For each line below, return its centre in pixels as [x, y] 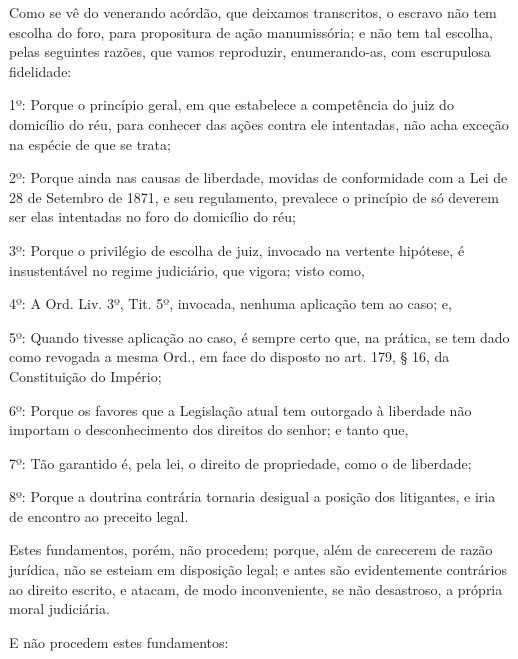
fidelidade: [40, 70]
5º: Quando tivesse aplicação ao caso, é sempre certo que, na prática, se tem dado [259, 336]
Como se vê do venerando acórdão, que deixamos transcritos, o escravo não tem [253, 12]
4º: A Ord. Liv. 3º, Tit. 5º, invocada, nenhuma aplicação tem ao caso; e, [230, 303]
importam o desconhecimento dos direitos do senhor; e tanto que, [209, 429]
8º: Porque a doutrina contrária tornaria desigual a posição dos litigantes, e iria [252, 496]
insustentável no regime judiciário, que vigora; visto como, [187, 269]
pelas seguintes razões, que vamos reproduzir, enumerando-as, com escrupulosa [250, 51]
